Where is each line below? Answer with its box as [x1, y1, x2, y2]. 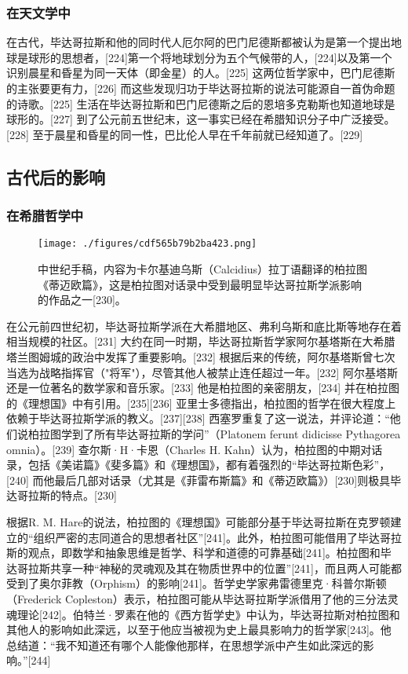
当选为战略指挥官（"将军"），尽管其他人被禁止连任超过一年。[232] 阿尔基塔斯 [6, 364, 398, 380]
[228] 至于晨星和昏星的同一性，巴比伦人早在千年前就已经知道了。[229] [6, 126, 363, 142]
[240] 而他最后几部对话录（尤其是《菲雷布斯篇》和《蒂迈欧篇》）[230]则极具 [6, 471, 391, 488]
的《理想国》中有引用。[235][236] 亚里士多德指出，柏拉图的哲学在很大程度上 [6, 394, 396, 411]
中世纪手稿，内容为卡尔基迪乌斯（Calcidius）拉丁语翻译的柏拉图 [38, 261, 368, 277]
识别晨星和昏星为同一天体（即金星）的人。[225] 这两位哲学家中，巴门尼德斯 [6, 64, 395, 81]
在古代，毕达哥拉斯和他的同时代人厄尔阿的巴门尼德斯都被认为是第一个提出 [6, 34, 391, 50]
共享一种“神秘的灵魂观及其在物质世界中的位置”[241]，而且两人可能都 [49, 559, 402, 576]
